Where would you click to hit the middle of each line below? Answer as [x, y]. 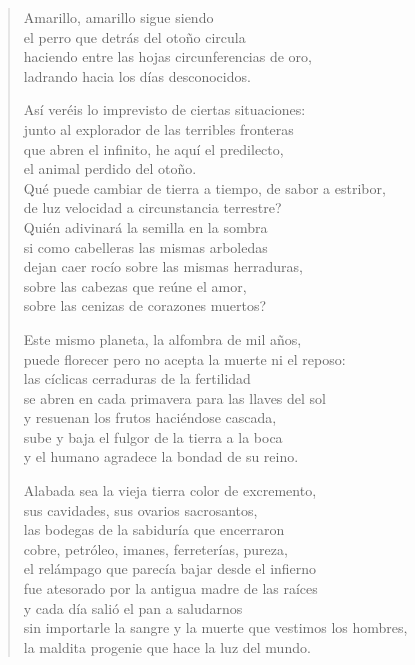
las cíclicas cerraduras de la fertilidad [137, 378]
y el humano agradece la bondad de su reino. [161, 456]
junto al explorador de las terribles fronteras [158, 128]
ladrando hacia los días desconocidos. [137, 75]
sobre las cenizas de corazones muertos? [145, 305]
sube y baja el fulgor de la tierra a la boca [153, 436]
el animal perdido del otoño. [110, 168]
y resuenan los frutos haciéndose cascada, [150, 417]
